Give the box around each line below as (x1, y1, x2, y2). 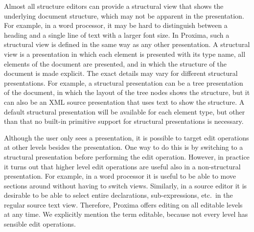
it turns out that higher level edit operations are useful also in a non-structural (4, 161, 241, 171)
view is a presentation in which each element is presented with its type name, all (4, 48, 246, 59)
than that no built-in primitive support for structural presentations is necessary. (4, 116, 244, 126)
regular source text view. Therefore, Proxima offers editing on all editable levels (4, 199, 243, 209)
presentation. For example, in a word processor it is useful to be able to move (4, 171, 236, 181)
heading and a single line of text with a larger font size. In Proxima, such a (4, 29, 230, 40)
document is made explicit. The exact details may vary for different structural (4, 68, 238, 78)
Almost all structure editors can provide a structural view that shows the (4, 1, 224, 11)
